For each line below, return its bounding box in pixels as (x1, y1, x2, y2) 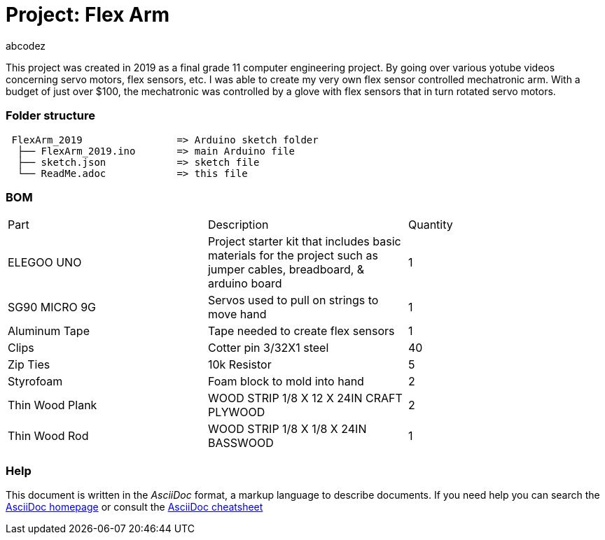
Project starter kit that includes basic (207, 234, 401, 249)
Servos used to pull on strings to (207, 293, 379, 308)
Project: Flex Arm (6, 3, 170, 27)
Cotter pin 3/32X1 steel (207, 341, 329, 355)
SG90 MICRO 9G (8, 300, 97, 315)
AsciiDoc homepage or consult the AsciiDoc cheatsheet (6, 501, 263, 513)
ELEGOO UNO (8, 255, 82, 270)
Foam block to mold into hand (207, 374, 364, 389)
